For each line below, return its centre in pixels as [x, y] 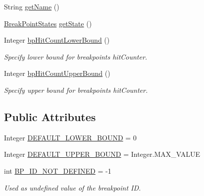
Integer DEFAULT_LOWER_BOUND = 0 [70, 137]
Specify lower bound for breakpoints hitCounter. [76, 56]
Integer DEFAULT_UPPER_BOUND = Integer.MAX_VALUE [102, 154]
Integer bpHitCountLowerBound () [57, 40]
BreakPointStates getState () [48, 23]
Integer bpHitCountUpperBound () [57, 73]
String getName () [32, 6]
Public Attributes [50, 116]
